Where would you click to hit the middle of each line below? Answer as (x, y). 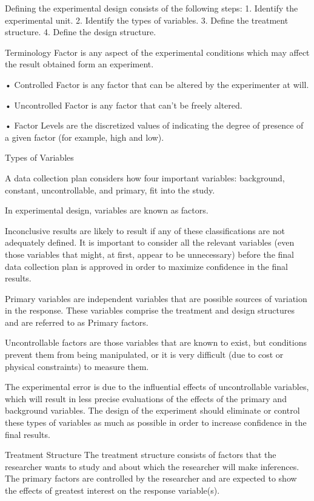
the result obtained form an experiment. (79, 64)
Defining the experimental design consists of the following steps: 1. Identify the (152, 8)
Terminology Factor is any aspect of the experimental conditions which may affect (157, 52)
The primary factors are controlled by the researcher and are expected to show (151, 478)
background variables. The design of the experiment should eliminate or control (152, 410)
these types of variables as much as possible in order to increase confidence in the (156, 422)
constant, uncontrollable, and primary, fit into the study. (110, 190)
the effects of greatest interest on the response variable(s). (112, 490)
